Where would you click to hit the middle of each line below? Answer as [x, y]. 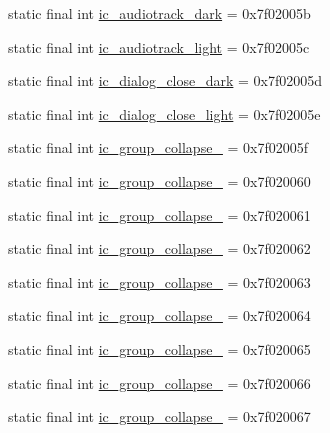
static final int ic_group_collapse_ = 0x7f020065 [159, 348]
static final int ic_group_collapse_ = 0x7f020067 [159, 416]
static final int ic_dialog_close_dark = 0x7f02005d [165, 80]
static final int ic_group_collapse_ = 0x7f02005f [158, 147]
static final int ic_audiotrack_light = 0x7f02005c [159, 46]
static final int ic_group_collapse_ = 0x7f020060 [159, 180]
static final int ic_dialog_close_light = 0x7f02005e [164, 113]
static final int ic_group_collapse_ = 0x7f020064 [159, 315]
